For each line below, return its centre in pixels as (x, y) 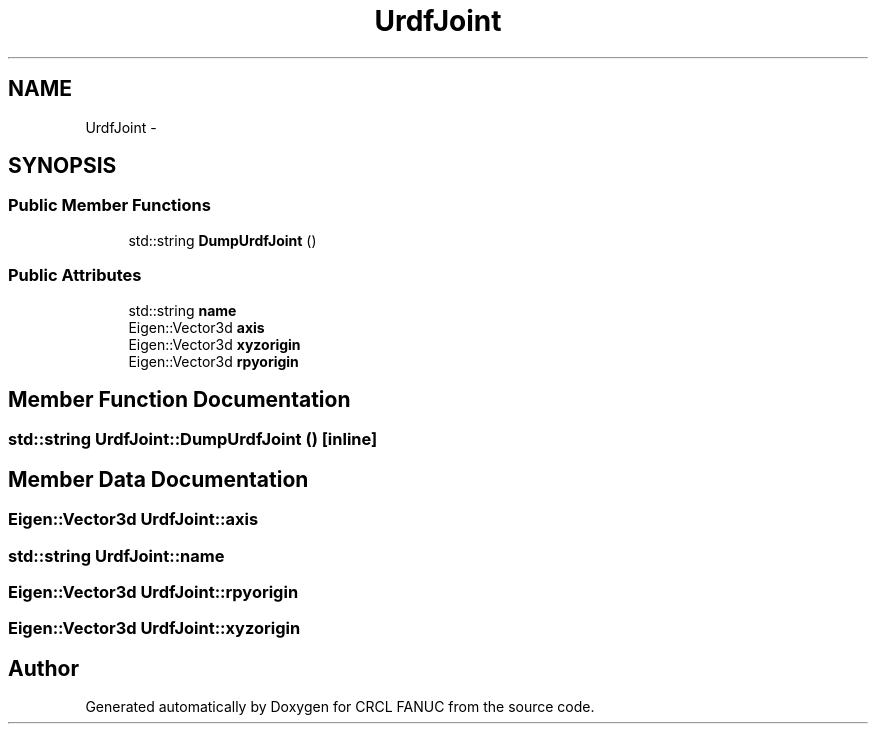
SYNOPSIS (62, 166)
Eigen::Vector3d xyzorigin (214, 344)
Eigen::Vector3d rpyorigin (213, 361)
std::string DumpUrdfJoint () (222, 240)
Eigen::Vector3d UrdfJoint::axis (133, 519)
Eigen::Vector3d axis (196, 327)
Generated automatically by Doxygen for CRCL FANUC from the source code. (340, 707)
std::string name (182, 310)
